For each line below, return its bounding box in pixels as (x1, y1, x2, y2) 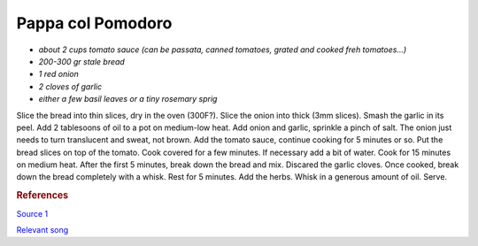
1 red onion (38, 69, 80, 80)
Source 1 (16, 208, 49, 219)
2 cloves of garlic (38, 81, 103, 92)
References (16, 189, 69, 202)
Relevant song (16, 224, 69, 234)
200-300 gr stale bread (38, 56, 126, 66)
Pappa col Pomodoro (16, 13, 173, 33)
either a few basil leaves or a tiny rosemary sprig (38, 94, 218, 104)
